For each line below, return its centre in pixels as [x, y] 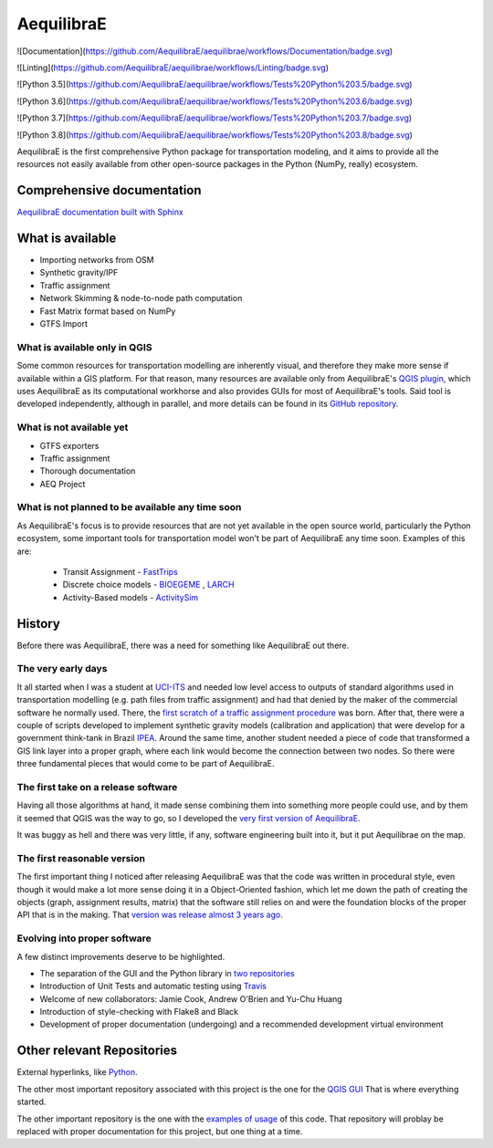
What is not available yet [73, 427]
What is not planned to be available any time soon [129, 507]
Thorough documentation [88, 471]
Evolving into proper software [84, 938]
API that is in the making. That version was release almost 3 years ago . [150, 915]
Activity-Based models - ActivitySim [131, 597]
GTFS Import [64, 324]
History [39, 624]
